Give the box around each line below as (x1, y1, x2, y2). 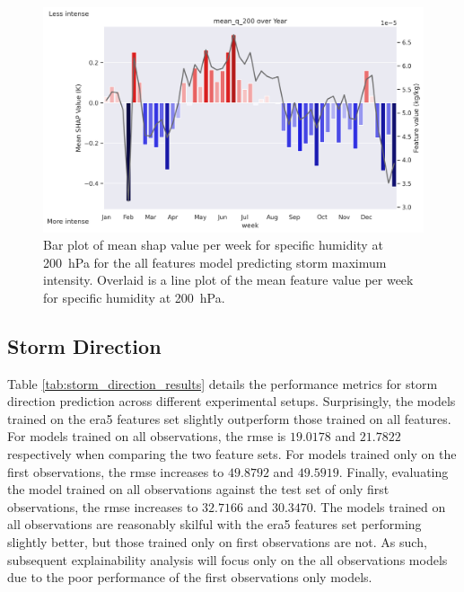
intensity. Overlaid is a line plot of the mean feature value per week (43, 270, 414, 289)
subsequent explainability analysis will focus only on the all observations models (7, 550, 448, 569)
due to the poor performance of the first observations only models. (7, 568, 372, 587)
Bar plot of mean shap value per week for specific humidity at (43, 235, 383, 254)
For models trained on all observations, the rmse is (7, 427, 286, 446)
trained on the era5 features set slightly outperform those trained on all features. (7, 409, 451, 428)
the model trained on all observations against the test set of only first (7, 480, 390, 499)
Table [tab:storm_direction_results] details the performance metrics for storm (7, 374, 438, 393)
